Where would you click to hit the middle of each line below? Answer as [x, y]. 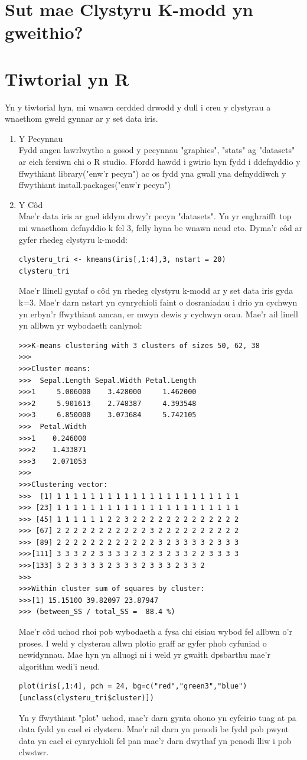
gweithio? [44, 32]
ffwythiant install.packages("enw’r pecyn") [95, 185]
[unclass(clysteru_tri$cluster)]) [86, 698]
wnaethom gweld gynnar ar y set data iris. [81, 118]
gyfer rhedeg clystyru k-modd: [73, 239]
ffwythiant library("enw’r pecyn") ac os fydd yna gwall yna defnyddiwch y [152, 173]
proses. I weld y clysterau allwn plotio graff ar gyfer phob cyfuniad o [143, 643]
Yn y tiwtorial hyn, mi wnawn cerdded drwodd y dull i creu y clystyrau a [138, 107]
